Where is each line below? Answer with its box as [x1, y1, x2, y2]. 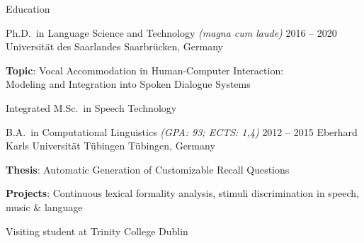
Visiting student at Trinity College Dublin [6, 223, 188, 238]
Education [6, 1, 50, 16]
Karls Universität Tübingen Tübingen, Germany [6, 138, 215, 153]
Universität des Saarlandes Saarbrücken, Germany [6, 39, 224, 54]
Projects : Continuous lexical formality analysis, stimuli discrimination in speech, [6, 186, 359, 200]
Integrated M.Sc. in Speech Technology [6, 100, 177, 115]
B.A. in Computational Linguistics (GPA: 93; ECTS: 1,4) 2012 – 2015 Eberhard [6, 124, 358, 139]
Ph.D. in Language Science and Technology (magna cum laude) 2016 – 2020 [6, 25, 337, 40]
